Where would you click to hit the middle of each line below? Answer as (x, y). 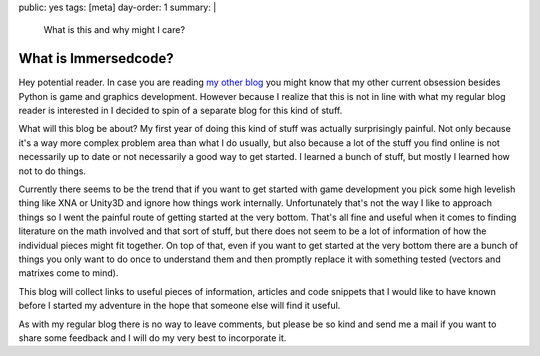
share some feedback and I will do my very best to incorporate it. (152, 337)
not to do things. (52, 171)
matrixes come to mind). (68, 273)
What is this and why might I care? (114, 30)
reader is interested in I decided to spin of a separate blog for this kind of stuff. (180, 111)
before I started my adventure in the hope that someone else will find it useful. (179, 306)
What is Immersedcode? (96, 58)
